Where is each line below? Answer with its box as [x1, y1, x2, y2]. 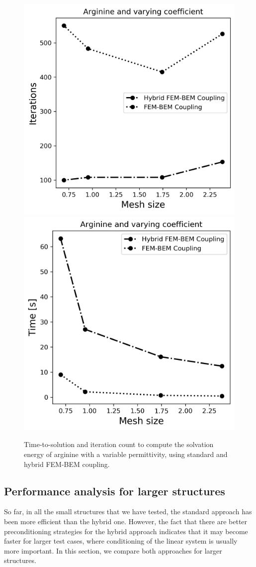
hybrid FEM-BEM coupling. [24, 458, 110, 469]
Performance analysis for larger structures [4, 483, 225, 498]
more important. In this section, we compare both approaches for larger [4, 545, 222, 556]
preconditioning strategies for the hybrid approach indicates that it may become [4, 526, 248, 536]
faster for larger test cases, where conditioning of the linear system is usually [4, 536, 238, 546]
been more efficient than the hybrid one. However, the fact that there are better [4, 516, 248, 526]
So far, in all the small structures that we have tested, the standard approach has [4, 506, 252, 517]
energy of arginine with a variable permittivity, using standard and [24, 449, 228, 459]
